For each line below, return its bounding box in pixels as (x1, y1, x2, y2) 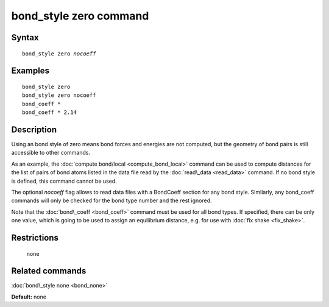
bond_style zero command (11, 9, 149, 23)
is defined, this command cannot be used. (11, 177, 117, 185)
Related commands (11, 266, 87, 277)
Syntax (11, 32, 39, 43)
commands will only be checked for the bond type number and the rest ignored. (11, 197, 212, 204)
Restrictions (11, 232, 59, 243)
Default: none (11, 293, 47, 300)
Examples (11, 66, 50, 76)
